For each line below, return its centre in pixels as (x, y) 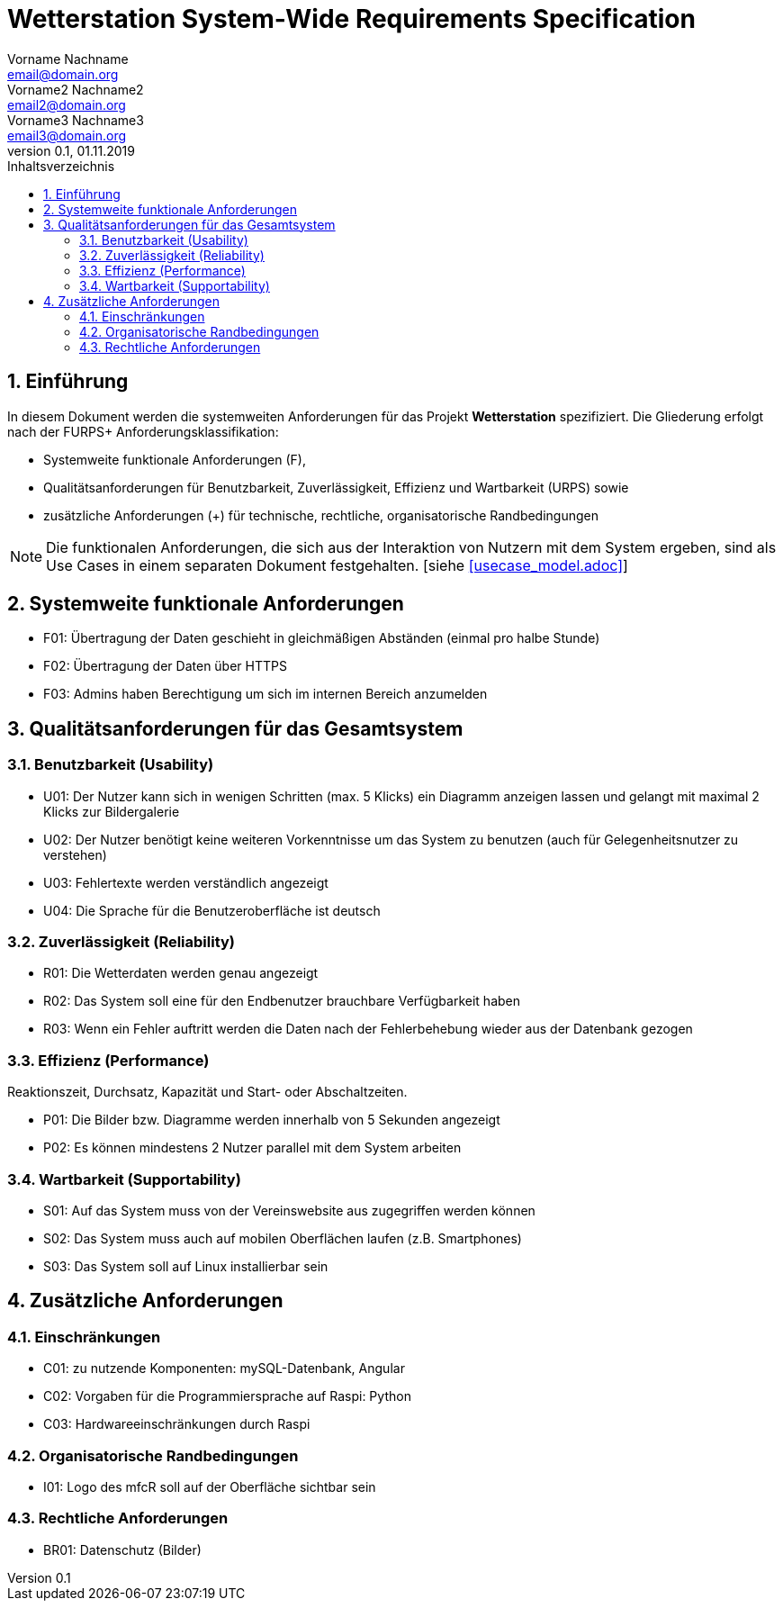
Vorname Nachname (68, 59)
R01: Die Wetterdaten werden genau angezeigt (181, 973)
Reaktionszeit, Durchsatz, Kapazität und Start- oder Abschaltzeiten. (207, 1092)
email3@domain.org (67, 135)
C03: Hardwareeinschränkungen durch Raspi (177, 1424)
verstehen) (75, 854)
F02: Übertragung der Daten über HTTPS (165, 666)
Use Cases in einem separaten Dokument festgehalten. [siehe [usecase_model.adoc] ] (337, 565)
